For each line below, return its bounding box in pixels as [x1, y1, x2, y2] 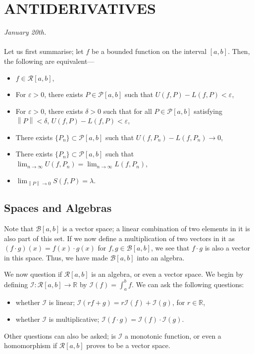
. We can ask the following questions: [131, 279, 244, 289]
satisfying [194, 105, 222, 116]
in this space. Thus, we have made [4, 252, 108, 262]
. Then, [228, 46, 250, 56]
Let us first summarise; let [4, 46, 84, 56]
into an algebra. [137, 252, 185, 262]
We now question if [4, 269, 62, 279]
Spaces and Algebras [4, 200, 112, 215]
